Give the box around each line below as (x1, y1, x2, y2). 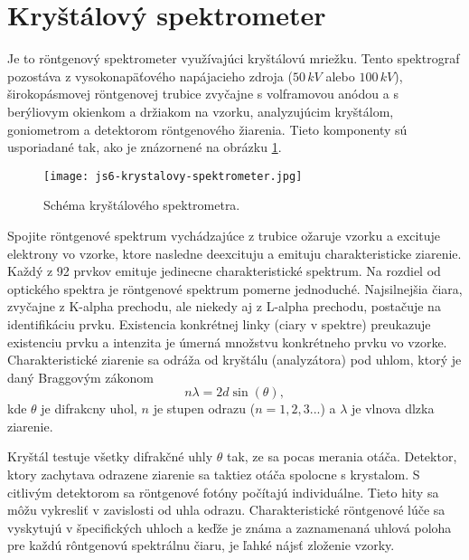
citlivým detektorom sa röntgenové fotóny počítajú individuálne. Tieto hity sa (7, 482, 439, 501)
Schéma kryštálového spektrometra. (43, 195, 240, 214)
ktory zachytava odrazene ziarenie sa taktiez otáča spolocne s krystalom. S (7, 465, 420, 484)
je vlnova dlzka (352, 399, 435, 418)
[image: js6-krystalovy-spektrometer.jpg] (43, 169, 303, 183)
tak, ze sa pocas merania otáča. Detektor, (226, 447, 457, 466)
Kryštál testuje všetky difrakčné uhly (7, 447, 213, 466)
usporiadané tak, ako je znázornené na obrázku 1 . (7, 138, 282, 157)
